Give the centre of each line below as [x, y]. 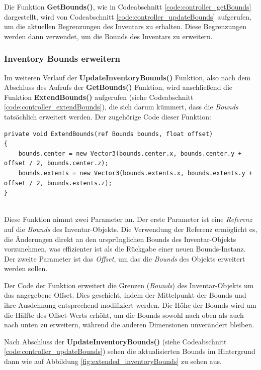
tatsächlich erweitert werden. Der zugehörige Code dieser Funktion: [108, 116]
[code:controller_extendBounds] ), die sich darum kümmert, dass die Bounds [121, 107]
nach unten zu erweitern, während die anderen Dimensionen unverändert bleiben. [129, 325]
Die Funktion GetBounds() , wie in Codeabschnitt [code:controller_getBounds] [128, 7]
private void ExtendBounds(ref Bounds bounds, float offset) [109, 134]
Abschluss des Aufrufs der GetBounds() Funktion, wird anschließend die [118, 87]
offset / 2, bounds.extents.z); [58, 183]
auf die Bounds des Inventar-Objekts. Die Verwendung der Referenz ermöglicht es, [131, 229]
